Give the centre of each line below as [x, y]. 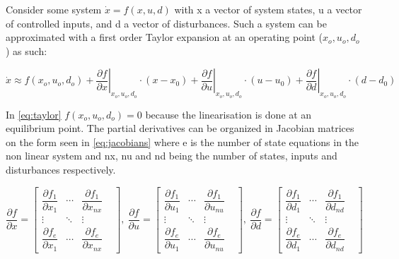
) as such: [27, 50]
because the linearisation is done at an [229, 114]
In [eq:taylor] [34, 114]
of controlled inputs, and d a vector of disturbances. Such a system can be [166, 23]
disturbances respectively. [61, 169]
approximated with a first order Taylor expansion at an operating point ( [164, 37]
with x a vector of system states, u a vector [268, 9]
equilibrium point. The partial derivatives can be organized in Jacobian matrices [180, 128]
